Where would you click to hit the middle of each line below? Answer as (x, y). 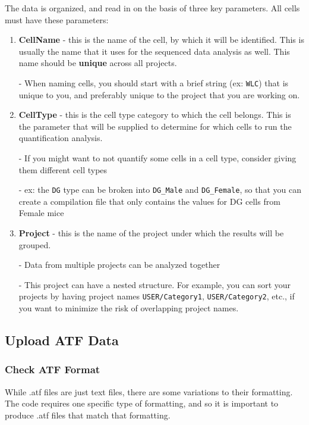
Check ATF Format (53, 369)
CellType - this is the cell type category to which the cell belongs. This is (155, 115)
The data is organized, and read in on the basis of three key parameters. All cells (152, 8)
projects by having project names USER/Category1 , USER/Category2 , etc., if (157, 296)
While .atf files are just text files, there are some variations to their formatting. (149, 391)
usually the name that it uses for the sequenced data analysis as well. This (154, 51)
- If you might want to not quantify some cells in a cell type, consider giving (157, 158)
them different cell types (63, 169)
